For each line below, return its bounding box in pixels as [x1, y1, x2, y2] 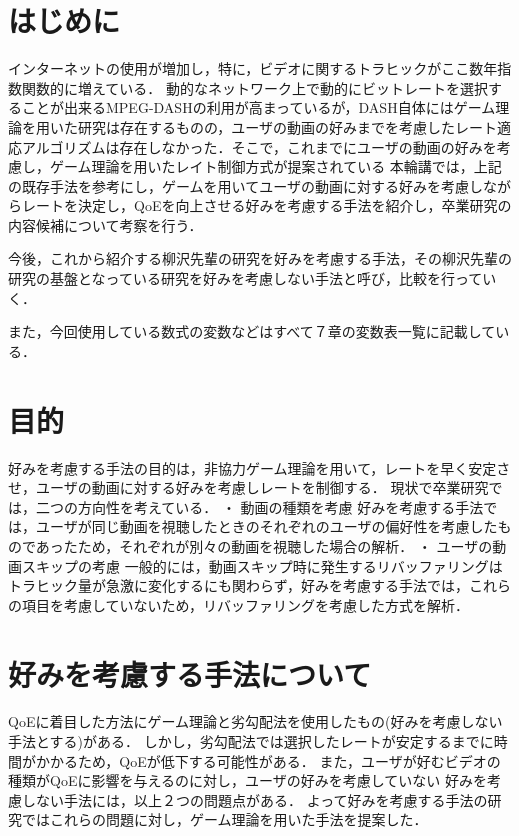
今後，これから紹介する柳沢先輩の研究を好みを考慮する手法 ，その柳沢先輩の [8, 248, 512, 269]
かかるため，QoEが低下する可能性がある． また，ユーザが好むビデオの [35, 750, 501, 771]
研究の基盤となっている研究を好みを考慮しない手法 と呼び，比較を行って [8, 268, 483, 289]
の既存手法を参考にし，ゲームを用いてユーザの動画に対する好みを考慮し [8, 175, 483, 196]
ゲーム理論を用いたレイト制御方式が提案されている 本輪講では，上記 [49, 156, 502, 177]
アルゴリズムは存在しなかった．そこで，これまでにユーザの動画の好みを [21, 136, 497, 157]
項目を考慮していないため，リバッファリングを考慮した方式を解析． [21, 594, 469, 615]
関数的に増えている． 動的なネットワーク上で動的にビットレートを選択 [21, 77, 488, 98]
